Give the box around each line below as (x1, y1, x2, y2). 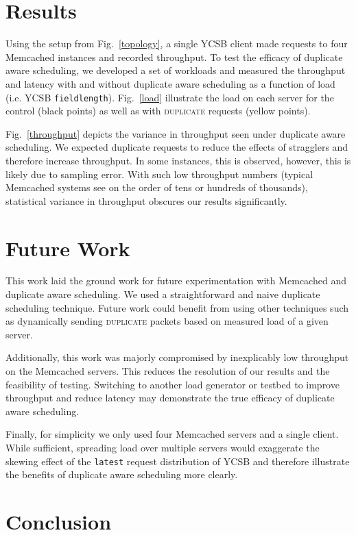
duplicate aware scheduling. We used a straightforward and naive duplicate (5, 287, 320, 301)
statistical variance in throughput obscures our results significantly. (5, 193, 287, 208)
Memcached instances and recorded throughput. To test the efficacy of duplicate (5, 49, 343, 64)
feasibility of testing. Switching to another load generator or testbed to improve (5, 377, 340, 391)
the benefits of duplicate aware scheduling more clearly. (5, 467, 238, 482)
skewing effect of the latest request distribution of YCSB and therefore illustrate (5, 453, 350, 468)
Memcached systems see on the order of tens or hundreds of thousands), (5, 180, 308, 195)
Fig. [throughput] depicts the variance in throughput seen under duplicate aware (5, 126, 346, 140)
